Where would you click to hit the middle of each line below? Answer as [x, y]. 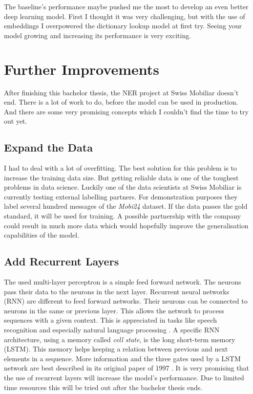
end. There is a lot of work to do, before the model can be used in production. [121, 102]
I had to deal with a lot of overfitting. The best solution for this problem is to [120, 168]
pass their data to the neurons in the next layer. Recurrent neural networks [117, 291]
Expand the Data [48, 147]
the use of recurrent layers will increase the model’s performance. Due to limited [124, 377]
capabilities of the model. [42, 235]
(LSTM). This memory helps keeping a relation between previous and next [116, 349]
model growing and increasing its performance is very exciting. [98, 35]
